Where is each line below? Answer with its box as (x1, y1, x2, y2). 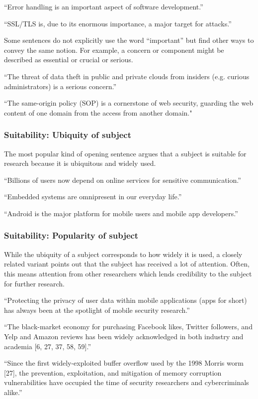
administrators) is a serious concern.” (4, 81, 117, 91)
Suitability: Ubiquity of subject (4, 129, 131, 141)
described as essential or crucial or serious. (4, 54, 133, 65)
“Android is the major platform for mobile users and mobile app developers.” (4, 208, 238, 218)
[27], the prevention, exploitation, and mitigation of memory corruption (4, 367, 222, 378)
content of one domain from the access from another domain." (4, 107, 192, 118)
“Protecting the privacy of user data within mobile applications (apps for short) (4, 295, 247, 305)
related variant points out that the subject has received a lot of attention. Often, (4, 259, 250, 269)
